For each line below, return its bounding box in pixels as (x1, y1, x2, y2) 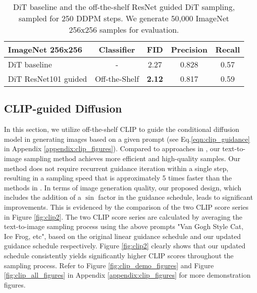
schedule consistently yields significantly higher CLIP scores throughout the (4, 250, 234, 260)
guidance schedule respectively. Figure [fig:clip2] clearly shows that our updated (4, 240, 246, 251)
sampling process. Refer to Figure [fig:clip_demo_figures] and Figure (4, 260, 214, 270)
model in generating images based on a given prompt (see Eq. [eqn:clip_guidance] (4, 133, 250, 144)
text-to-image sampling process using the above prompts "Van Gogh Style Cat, (4, 221, 244, 232)
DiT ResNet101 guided (8, 73, 87, 84)
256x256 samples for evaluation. (69, 24, 179, 35)
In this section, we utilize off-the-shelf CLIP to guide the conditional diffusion (4, 124, 240, 134)
